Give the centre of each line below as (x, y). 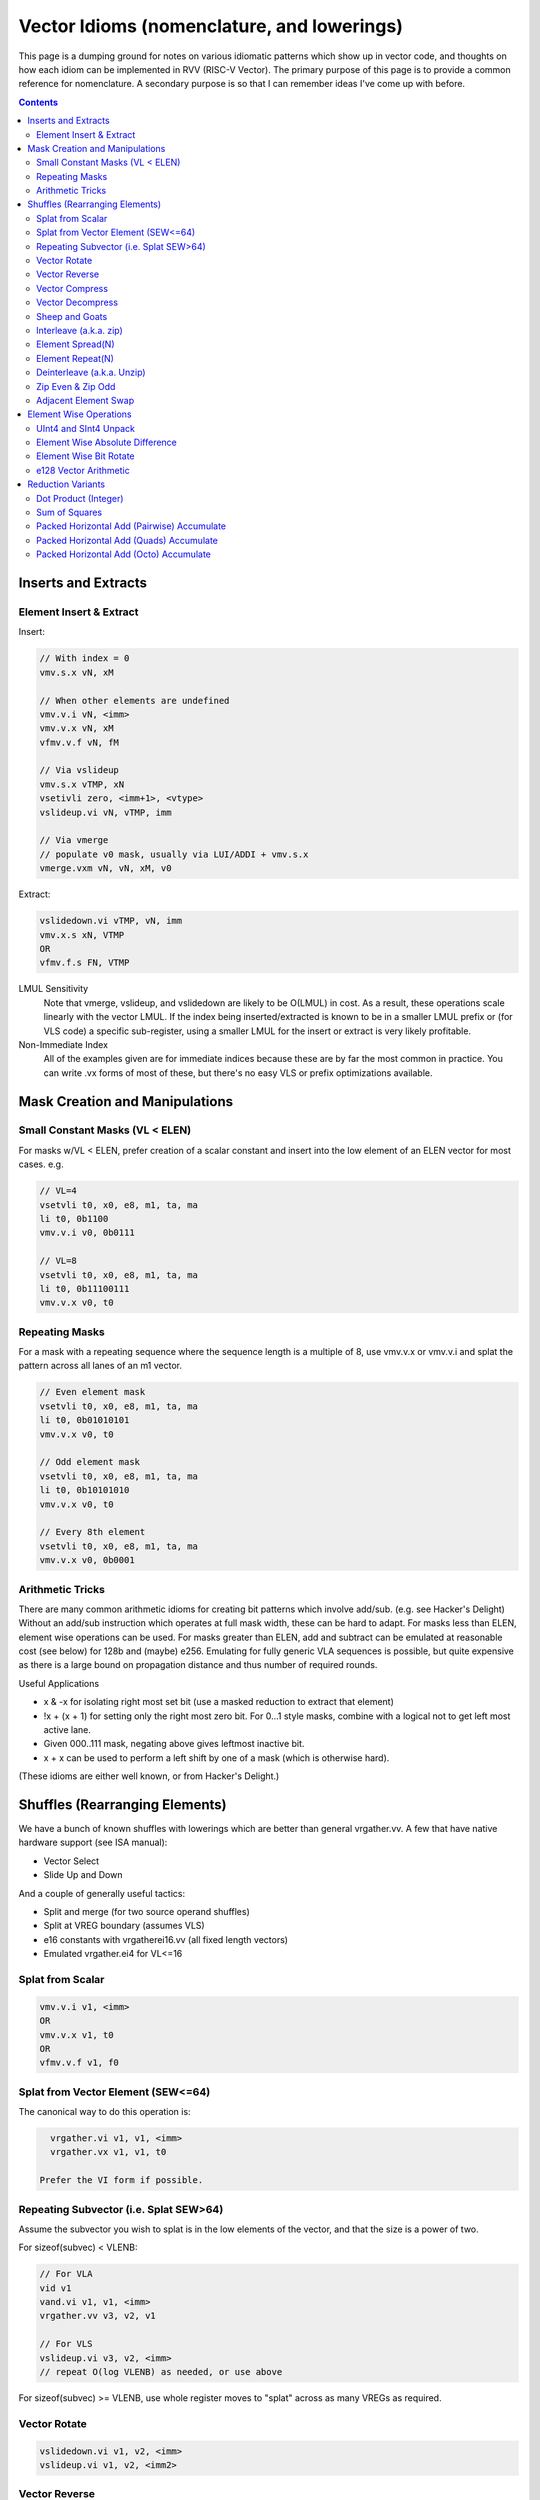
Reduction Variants (66, 484)
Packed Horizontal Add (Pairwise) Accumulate (131, 526)
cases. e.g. (41, 1164)
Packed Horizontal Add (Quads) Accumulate (127, 540)
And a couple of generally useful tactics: (101, 1893)
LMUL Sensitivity (53, 989)
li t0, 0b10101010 (84, 1490)
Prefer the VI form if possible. (121, 2180)
